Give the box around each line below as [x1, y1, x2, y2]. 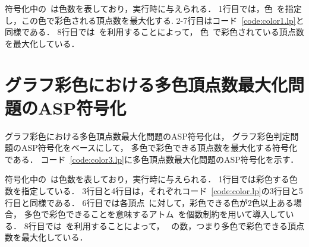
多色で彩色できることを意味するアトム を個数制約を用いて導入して [24, 208, 286, 220]
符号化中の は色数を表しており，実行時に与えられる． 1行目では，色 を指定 [5, 2, 302, 14]
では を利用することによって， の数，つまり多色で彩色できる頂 [45, 219, 296, 232]
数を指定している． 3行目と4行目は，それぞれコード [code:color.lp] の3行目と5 [5, 185, 303, 197]
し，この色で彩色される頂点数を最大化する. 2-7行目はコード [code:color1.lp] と [5, 14, 304, 26]
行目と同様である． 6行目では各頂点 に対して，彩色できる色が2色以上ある [5, 196, 294, 208]
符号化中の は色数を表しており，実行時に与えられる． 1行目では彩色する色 [5, 173, 298, 185]
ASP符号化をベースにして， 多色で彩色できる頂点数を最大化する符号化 [21, 141, 298, 154]
